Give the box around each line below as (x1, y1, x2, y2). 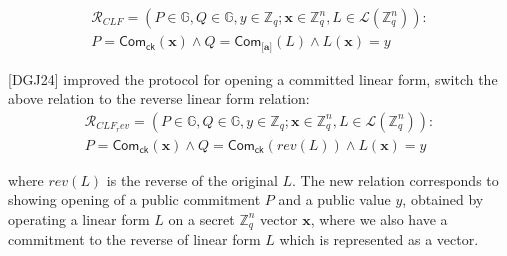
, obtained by (402, 189, 484, 210)
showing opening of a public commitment (8, 189, 261, 210)
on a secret (168, 208, 235, 229)
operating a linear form (8, 208, 150, 229)
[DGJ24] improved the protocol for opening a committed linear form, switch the (8, 68, 498, 89)
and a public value (278, 189, 391, 210)
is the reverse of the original (106, 169, 278, 190)
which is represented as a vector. (279, 229, 479, 250)
